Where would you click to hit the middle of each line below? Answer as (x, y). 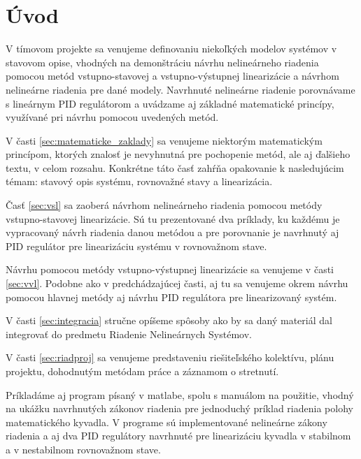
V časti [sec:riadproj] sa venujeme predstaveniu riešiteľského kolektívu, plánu (170, 357)
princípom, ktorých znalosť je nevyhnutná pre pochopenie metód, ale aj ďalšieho (178, 154)
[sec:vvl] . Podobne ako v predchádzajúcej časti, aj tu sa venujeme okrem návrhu (177, 283)
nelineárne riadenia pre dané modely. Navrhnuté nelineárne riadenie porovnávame (180, 89)
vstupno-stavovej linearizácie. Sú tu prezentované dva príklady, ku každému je (173, 218)
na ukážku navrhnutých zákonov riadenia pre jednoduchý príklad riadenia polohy (179, 408)
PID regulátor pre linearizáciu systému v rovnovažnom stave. (136, 246)
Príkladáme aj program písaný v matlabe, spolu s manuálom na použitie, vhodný (180, 394)
